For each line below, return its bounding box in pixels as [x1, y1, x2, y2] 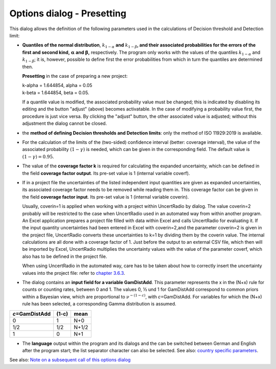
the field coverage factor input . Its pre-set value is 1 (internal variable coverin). [22, 193, 189, 200]
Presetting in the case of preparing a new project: [22, 73, 128, 79]
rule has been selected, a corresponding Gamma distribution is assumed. [22, 301, 176, 307]
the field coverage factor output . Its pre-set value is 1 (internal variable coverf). [22, 170, 190, 176]
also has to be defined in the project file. [22, 253, 107, 259]
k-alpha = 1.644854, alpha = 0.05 [22, 82, 93, 89]
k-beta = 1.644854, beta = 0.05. [22, 90, 89, 96]
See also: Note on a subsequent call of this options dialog [9, 357, 131, 363]
